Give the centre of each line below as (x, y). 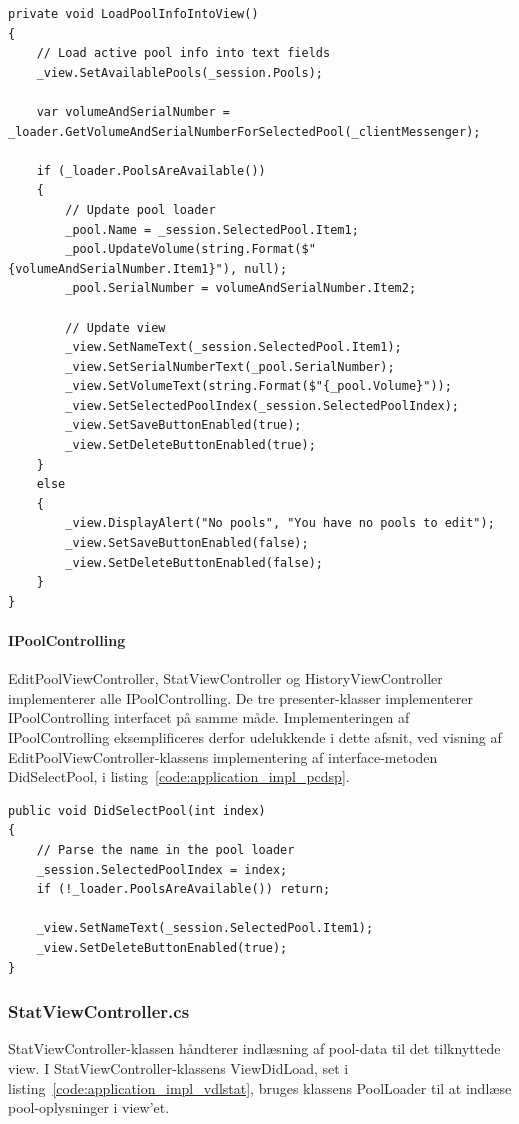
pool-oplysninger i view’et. (89, 1107)
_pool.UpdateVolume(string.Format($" (190, 249)
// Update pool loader (140, 209)
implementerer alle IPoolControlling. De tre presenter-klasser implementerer (240, 697)
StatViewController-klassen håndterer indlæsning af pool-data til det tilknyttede (254, 1048)
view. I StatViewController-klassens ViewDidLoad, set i (178, 1067)
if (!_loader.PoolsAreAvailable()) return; (183, 889)
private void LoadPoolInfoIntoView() (133, 14)
